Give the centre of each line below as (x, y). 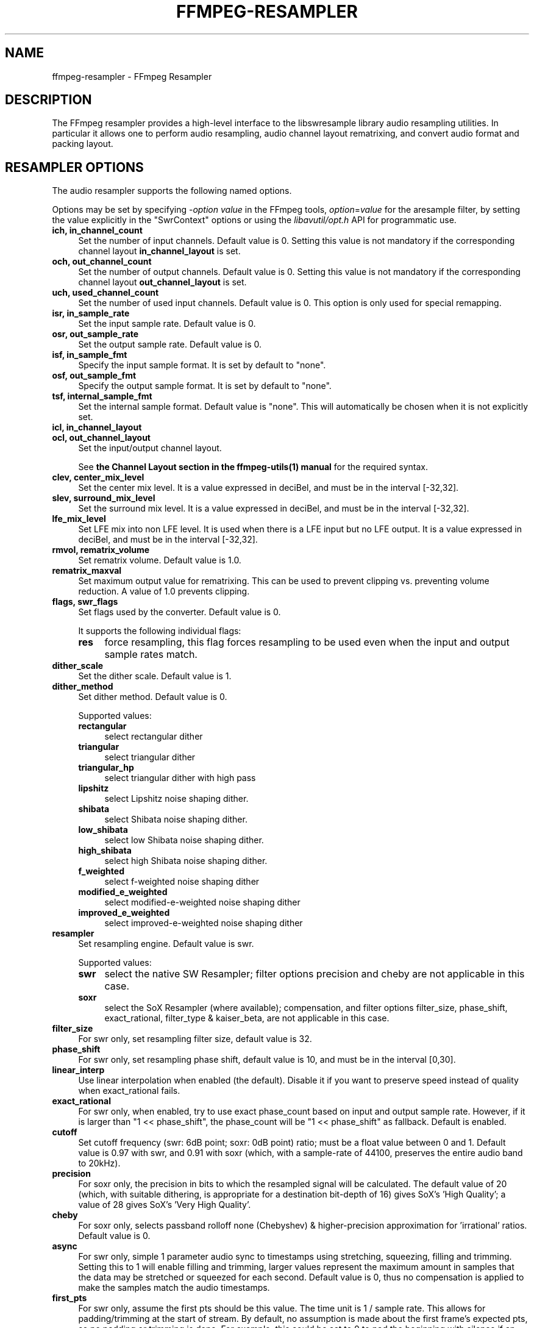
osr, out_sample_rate (95, 334)
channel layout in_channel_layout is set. (159, 251)
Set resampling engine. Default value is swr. (166, 944)
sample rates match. (151, 655)
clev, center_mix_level (98, 477)
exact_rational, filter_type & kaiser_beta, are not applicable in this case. (247, 1018)
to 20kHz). (99, 1163)
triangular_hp (106, 768)
